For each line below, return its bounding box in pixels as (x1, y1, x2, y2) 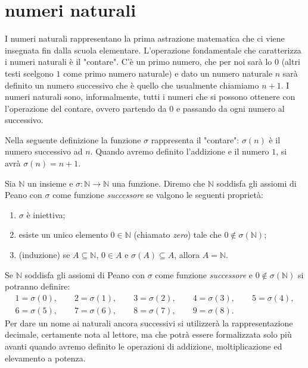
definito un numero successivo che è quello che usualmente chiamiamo (5, 78, 259, 91)
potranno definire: (5, 280, 70, 292)
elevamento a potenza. (5, 351, 86, 364)
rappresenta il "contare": (151, 133, 239, 146)
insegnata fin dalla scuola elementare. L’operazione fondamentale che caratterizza (5, 43, 301, 56)
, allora (174, 249, 200, 261)
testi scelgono (5, 67, 54, 79)
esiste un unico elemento (18, 228, 108, 241)
